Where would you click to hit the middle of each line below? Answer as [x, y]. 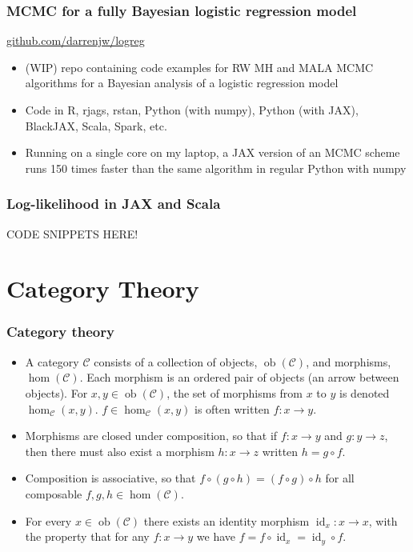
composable [54, 493]
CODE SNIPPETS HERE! [72, 233]
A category [52, 361]
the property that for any [87, 536]
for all [340, 478]
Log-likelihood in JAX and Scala [114, 204]
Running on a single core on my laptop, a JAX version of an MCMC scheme [213, 152]
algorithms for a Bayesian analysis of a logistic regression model [182, 83]
